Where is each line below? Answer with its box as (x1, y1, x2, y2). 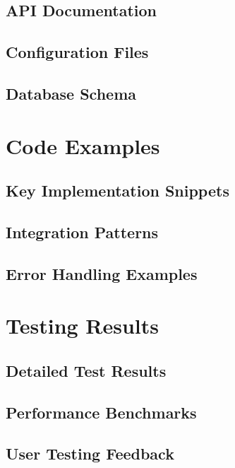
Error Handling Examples (6, 262, 198, 284)
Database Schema (6, 82, 137, 104)
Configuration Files (6, 41, 149, 63)
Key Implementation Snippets (6, 180, 229, 201)
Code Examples (6, 131, 160, 160)
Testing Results (6, 311, 159, 340)
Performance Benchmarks (6, 401, 197, 423)
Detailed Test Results (6, 359, 167, 381)
